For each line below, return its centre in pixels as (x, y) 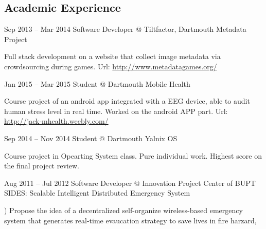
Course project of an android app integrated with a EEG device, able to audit (127, 101)
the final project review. (42, 166)
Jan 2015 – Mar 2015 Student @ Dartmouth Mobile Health (97, 83)
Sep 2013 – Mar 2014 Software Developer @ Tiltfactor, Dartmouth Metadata (125, 29)
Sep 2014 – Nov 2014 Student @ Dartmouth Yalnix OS (91, 138)
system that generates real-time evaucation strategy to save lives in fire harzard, (130, 220)
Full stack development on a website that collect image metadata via (112, 56)
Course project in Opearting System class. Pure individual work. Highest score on (133, 155)
